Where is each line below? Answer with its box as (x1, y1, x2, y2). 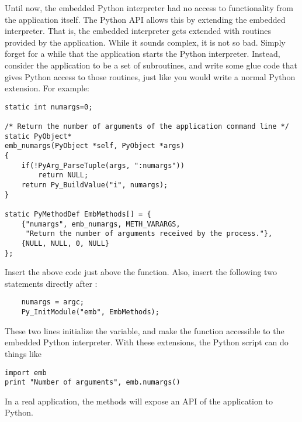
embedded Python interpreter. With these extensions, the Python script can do (5, 336, 289, 348)
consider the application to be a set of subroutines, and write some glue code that (5, 59, 297, 71)
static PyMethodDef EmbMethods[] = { (5, 210, 151, 218)
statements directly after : (5, 277, 98, 289)
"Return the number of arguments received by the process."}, (25, 229, 273, 238)
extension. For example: (5, 82, 89, 94)
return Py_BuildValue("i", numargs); (21, 181, 168, 189)
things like (5, 347, 42, 359)
